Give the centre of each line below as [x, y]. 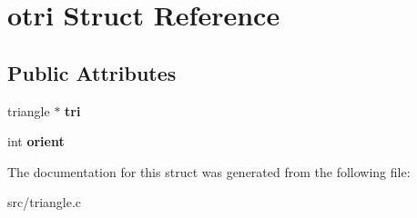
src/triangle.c [45, 202]
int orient [36, 141]
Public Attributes [92, 72]
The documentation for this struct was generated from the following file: [209, 171]
